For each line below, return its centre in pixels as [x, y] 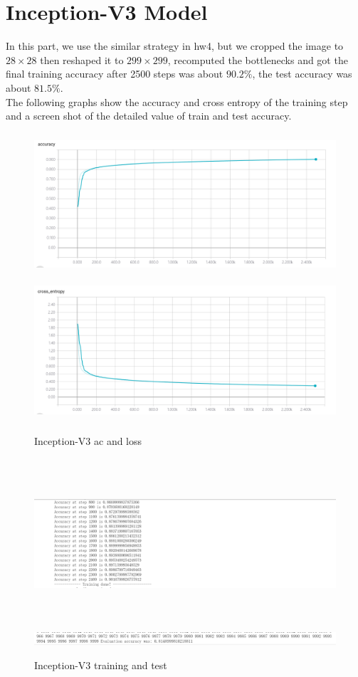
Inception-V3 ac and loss [88, 440]
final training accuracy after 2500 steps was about [115, 74]
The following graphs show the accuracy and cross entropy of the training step [177, 101]
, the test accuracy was [302, 74]
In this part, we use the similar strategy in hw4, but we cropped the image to [175, 46]
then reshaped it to [82, 59]
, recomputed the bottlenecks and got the [258, 59]
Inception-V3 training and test [101, 665]
